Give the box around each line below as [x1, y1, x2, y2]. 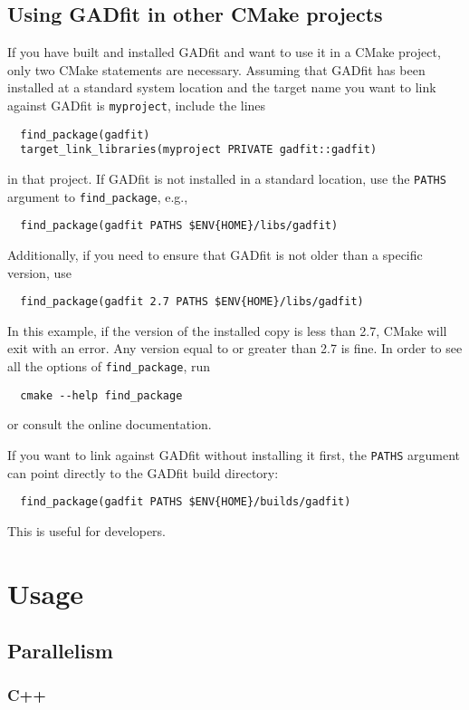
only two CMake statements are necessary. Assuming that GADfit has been [7, 60, 426, 79]
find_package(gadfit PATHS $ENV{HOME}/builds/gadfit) [20, 495, 351, 509]
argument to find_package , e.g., [7, 187, 188, 206]
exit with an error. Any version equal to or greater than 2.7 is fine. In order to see [7, 339, 463, 358]
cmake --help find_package [20, 389, 183, 402]
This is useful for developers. [7, 521, 166, 540]
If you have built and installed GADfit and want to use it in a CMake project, [7, 43, 441, 62]
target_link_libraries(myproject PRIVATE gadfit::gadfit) [20, 143, 378, 157]
